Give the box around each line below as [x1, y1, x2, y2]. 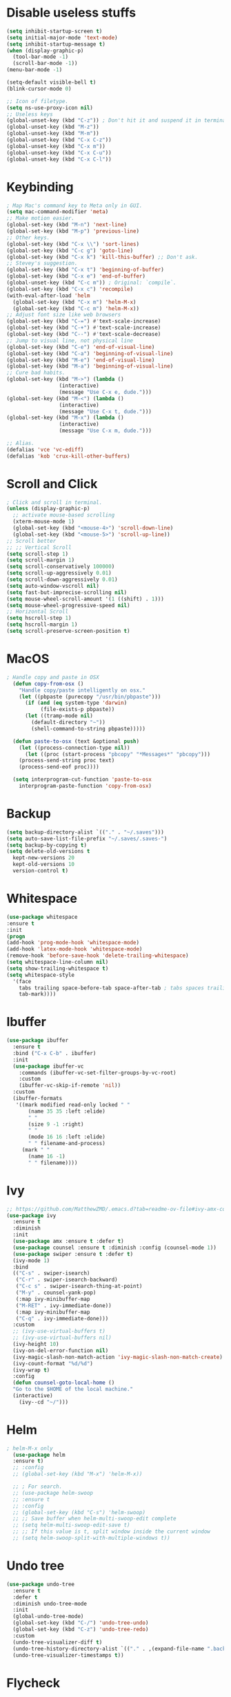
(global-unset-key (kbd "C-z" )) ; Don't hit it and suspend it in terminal [6, 117, 229, 124]
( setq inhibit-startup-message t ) [6, 40, 106, 48]
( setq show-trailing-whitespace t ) [6, 964, 109, 972]
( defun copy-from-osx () [12, 680, 84, 687]
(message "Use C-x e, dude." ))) [59, 388, 152, 395]
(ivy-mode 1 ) [12, 1257, 50, 1264]
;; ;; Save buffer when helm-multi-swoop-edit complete [12, 1515, 177, 1523]
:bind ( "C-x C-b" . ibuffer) [12, 1050, 97, 1057]
